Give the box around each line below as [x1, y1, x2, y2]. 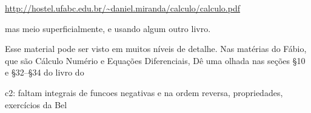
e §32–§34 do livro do [5, 66, 84, 79]
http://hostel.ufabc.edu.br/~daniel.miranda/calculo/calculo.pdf [5, 2, 240, 14]
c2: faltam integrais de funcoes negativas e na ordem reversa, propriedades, [5, 86, 283, 98]
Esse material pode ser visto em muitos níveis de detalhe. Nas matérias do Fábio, [5, 42, 307, 55]
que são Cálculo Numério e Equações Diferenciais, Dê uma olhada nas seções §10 [5, 54, 306, 66]
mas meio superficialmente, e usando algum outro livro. [5, 22, 211, 34]
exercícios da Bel [5, 98, 67, 111]
